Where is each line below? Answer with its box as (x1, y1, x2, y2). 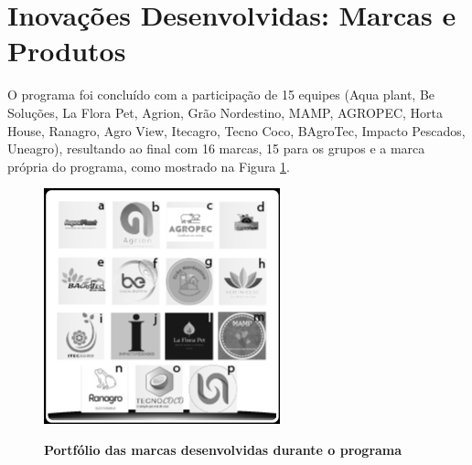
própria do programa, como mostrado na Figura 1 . (7, 156, 290, 175)
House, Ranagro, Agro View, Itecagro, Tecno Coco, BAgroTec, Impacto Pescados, (7, 121, 466, 140)
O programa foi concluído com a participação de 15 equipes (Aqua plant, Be (7, 85, 435, 104)
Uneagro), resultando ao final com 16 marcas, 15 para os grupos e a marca (7, 139, 425, 158)
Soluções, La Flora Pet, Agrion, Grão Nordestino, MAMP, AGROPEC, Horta (7, 102, 444, 122)
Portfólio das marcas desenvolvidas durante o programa (44, 439, 402, 459)
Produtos (7, 32, 126, 69)
